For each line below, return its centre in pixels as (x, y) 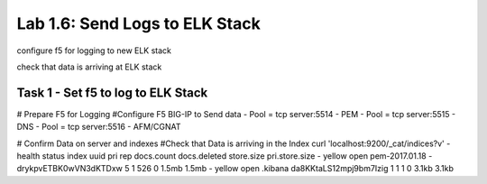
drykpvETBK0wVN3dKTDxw (70, 169)
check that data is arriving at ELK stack (89, 67)
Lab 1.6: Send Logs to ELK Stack (138, 23)
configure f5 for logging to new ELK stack (94, 51)
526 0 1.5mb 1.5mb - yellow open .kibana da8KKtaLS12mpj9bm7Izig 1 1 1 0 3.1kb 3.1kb (295, 169)
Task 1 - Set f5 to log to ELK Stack (112, 92)
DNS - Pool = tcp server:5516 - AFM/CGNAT (99, 127)
